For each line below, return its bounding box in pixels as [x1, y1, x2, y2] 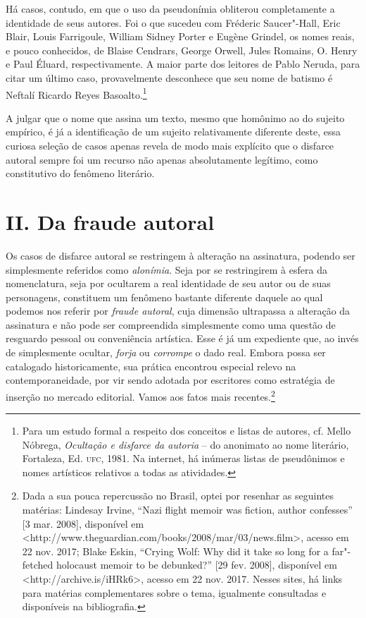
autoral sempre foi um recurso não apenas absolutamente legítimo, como [6, 152, 318, 166]
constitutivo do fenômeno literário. [6, 166, 155, 181]
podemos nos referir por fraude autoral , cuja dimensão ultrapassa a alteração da [6, 303, 351, 318]
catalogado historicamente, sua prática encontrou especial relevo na [6, 358, 296, 373]
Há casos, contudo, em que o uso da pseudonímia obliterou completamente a [6, 1, 335, 16]
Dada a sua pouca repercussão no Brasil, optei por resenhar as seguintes [22, 488, 334, 503]
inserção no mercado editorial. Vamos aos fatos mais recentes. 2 [6, 387, 275, 404]
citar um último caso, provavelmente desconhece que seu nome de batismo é [6, 70, 333, 85]
